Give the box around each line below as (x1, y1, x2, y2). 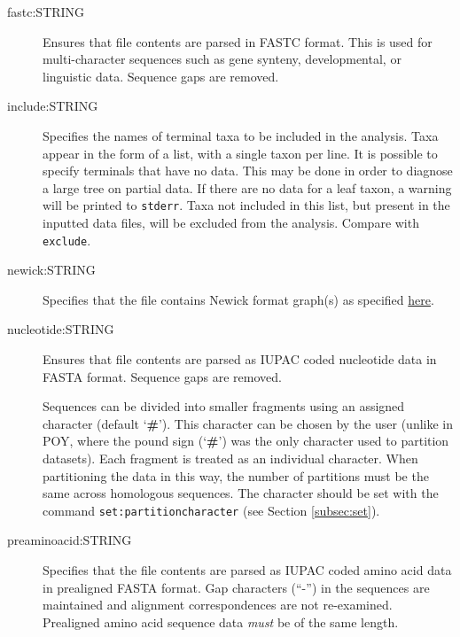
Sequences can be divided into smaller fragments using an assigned (43, 397, 405, 416)
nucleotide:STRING (7, 320, 114, 338)
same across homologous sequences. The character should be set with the (43, 484, 439, 502)
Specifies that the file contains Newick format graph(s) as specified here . (43, 290, 434, 308)
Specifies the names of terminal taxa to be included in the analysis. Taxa (43, 126, 439, 144)
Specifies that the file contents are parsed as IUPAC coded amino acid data (43, 561, 452, 579)
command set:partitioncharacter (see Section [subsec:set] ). (43, 501, 380, 519)
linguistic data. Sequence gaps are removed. (43, 66, 279, 85)
